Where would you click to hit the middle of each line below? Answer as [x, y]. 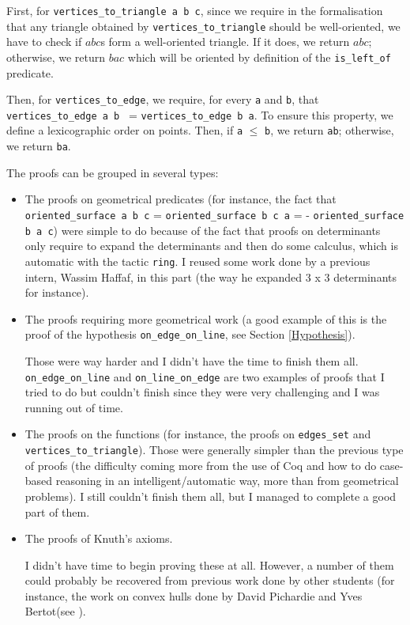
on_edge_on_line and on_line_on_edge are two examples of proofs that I [205, 376]
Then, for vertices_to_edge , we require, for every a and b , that [163, 99]
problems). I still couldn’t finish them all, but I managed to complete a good [211, 496]
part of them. [57, 511]
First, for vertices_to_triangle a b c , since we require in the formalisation [195, 10]
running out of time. [74, 407]
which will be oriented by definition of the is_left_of [259, 57]
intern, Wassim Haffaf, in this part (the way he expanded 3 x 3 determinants [211, 277]
